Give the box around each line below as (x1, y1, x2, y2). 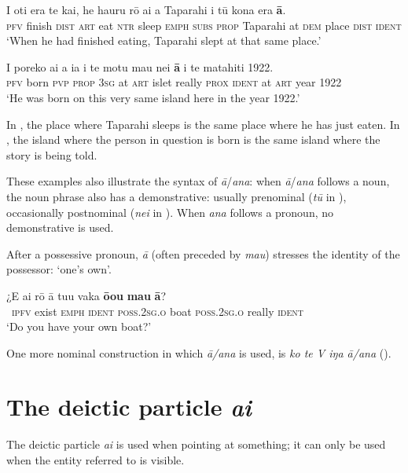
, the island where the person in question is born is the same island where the (6, 131, 380, 148)
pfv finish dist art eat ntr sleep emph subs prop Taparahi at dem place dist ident (6, 16, 402, 33)
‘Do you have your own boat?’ (6, 318, 152, 335)
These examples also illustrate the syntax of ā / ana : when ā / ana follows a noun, (6, 173, 390, 189)
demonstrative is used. (6, 219, 114, 236)
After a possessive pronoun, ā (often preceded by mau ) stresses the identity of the (6, 245, 400, 262)
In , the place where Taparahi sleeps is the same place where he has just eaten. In (6, 115, 400, 132)
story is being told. (6, 146, 97, 163)
